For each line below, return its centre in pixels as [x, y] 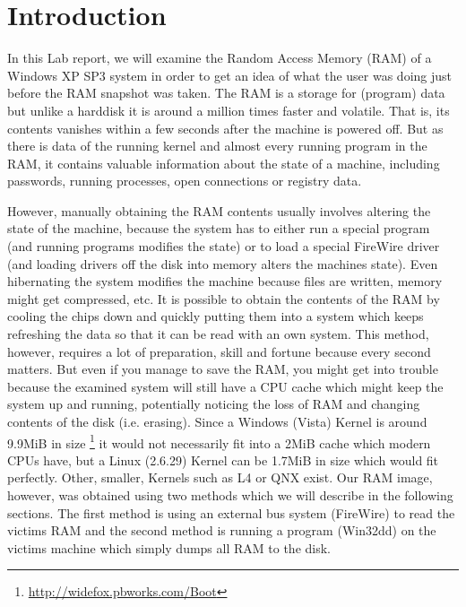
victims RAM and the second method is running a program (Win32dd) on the [222, 530]
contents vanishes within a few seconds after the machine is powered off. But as [225, 128]
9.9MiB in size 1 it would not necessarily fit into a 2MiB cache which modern [219, 441]
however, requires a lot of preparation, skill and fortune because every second [219, 351]
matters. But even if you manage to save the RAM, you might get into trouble [223, 369]
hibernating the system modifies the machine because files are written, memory [225, 281]
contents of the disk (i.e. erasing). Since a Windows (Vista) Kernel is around [217, 421]
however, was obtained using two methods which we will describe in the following [230, 495]
